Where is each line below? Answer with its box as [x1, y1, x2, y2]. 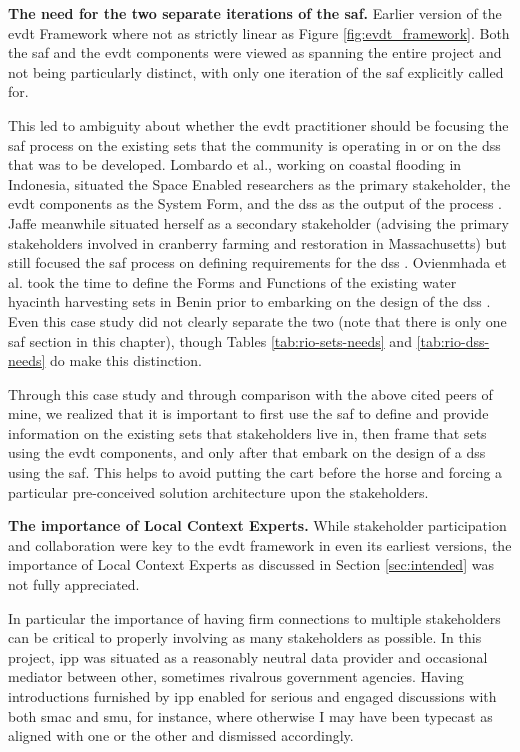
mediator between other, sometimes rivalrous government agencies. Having [8, 666, 464, 687]
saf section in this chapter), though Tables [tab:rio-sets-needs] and [8, 330, 412, 351]
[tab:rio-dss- [416, 330, 490, 351]
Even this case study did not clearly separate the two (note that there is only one [8, 310, 507, 331]
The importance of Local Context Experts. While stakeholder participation [8, 515, 507, 536]
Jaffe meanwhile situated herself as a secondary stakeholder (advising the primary [8, 212, 509, 233]
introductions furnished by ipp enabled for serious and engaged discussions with [8, 686, 497, 706]
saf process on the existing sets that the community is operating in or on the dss [8, 134, 501, 155]
